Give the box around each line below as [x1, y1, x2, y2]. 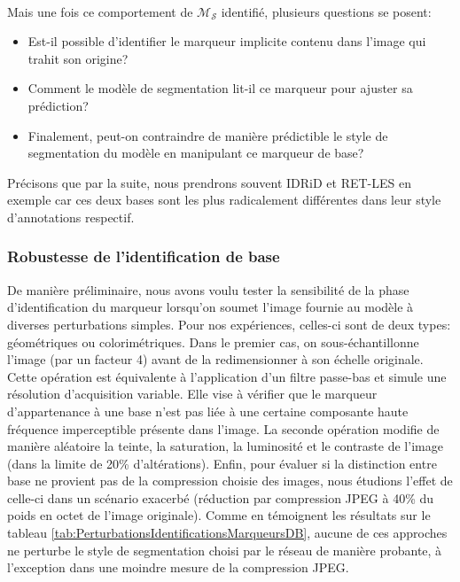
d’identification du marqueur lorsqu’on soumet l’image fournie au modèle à [7, 298, 414, 316]
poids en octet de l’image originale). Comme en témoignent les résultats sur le [7, 506, 431, 524]
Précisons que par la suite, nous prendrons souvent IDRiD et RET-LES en [7, 173, 412, 191]
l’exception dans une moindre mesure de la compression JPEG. [7, 558, 349, 577]
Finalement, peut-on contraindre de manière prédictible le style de [27, 126, 388, 144]
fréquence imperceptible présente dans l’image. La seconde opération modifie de [7, 419, 440, 438]
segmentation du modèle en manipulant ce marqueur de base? [27, 144, 364, 162]
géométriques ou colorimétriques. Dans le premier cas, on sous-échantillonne [7, 332, 419, 351]
